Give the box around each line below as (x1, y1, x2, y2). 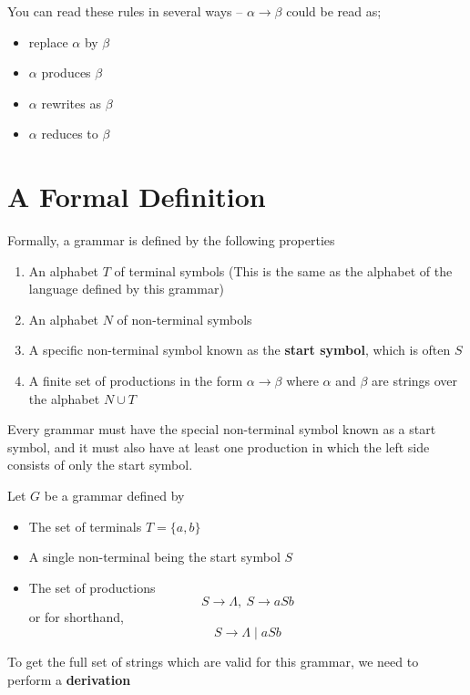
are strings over (372, 371, 458, 390)
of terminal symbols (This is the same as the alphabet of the (114, 261, 453, 280)
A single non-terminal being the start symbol (28, 547, 281, 566)
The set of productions (28, 577, 156, 596)
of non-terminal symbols (117, 309, 252, 328)
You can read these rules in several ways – (7, 2, 243, 20)
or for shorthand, (28, 607, 124, 627)
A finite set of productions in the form (28, 371, 243, 390)
